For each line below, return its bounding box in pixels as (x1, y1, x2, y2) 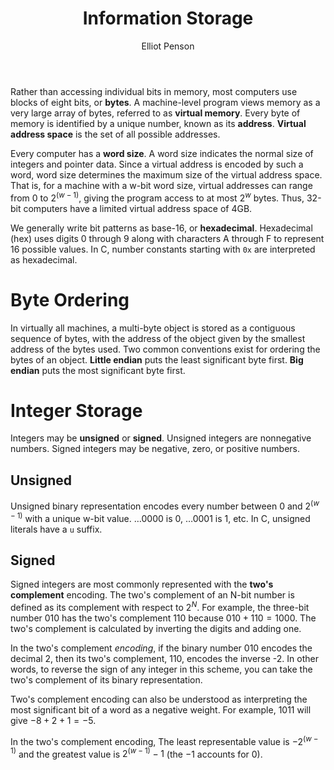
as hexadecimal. (10, 253, 78, 266)
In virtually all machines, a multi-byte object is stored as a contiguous (10, 322, 296, 334)
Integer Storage (10, 399, 143, 422)
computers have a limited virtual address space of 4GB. (23, 202, 253, 214)
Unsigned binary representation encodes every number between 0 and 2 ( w (10, 498, 320, 512)
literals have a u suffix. (10, 523, 103, 535)
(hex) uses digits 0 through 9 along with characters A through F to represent (10, 232, 325, 244)
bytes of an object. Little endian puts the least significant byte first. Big (10, 353, 304, 366)
